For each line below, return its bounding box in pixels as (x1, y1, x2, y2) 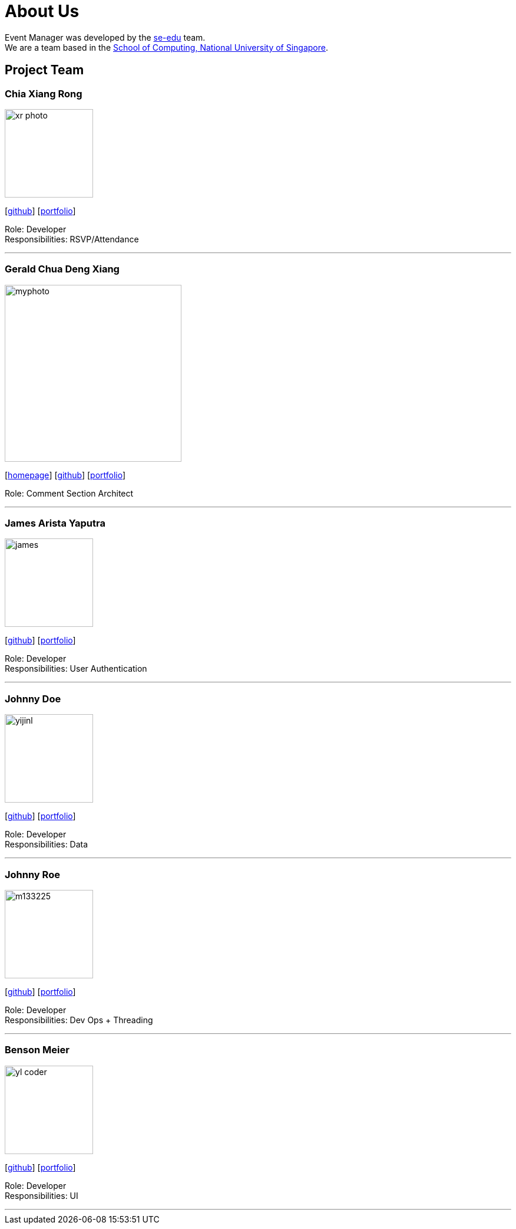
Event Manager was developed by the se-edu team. (5, 32, 206, 42)
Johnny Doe (5, 692, 61, 705)
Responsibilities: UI (5, 1190, 78, 1201)
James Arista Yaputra (5, 517, 105, 530)
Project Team (5, 63, 84, 78)
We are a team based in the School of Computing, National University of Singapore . (5, 42, 329, 52)
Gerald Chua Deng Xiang (5, 263, 120, 275)
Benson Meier (5, 1044, 70, 1056)
